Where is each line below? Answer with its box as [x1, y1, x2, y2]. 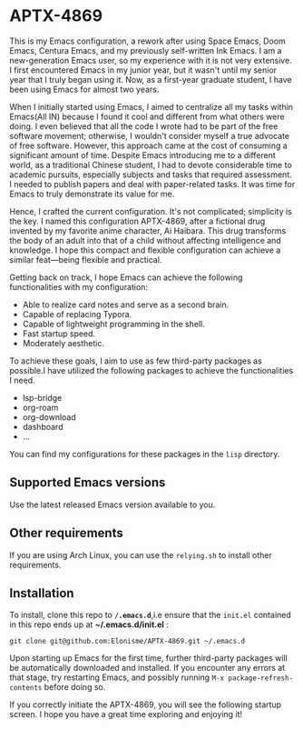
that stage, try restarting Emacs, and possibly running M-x [9, 672, 225, 683]
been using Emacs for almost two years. [9, 84, 160, 95]
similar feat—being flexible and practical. [9, 254, 162, 265]
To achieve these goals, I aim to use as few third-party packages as [9, 355, 263, 366]
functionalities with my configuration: [9, 281, 148, 292]
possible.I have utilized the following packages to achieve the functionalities [9, 364, 294, 375]
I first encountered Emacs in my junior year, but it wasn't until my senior [9, 65, 278, 75]
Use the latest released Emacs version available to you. [9, 499, 216, 510]
